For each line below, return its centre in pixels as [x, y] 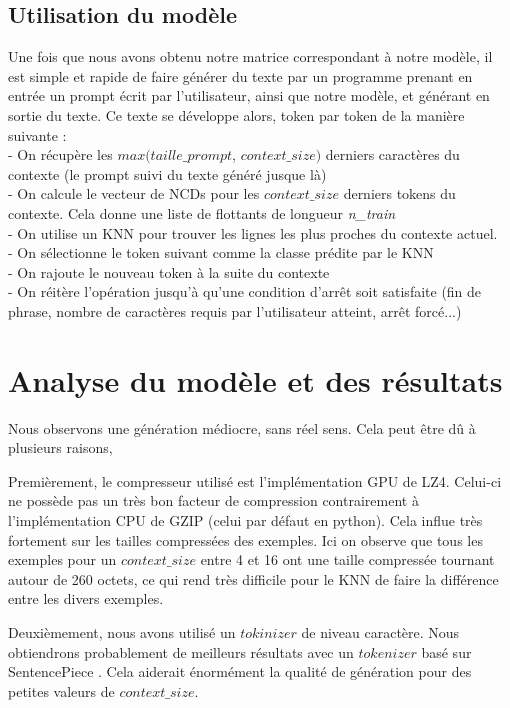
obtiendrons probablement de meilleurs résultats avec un [181, 651]
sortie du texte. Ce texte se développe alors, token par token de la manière [236, 114]
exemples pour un [62, 559]
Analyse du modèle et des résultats [255, 379]
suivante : [37, 134]
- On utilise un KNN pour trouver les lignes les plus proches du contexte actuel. [253, 232]
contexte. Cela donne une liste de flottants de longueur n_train [202, 212]
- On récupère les [60, 154]
